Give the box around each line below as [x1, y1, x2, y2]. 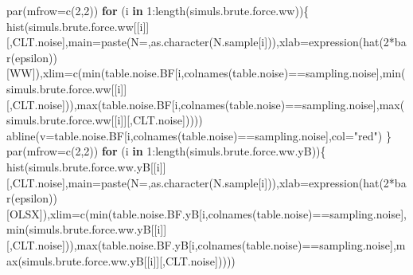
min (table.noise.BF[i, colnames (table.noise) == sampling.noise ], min [82, 65, 401, 81]
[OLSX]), [6, 205, 51, 222]
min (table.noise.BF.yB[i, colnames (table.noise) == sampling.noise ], [89, 205, 407, 222]
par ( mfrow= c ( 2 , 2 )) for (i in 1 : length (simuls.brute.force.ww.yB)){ [6, 143, 326, 159]
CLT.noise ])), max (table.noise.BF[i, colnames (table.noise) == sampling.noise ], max [12, 96, 400, 112]
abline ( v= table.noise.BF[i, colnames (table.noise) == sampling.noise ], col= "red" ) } [6, 127, 392, 143]
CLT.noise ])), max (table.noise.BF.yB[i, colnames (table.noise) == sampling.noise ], [12, 236, 396, 253]
